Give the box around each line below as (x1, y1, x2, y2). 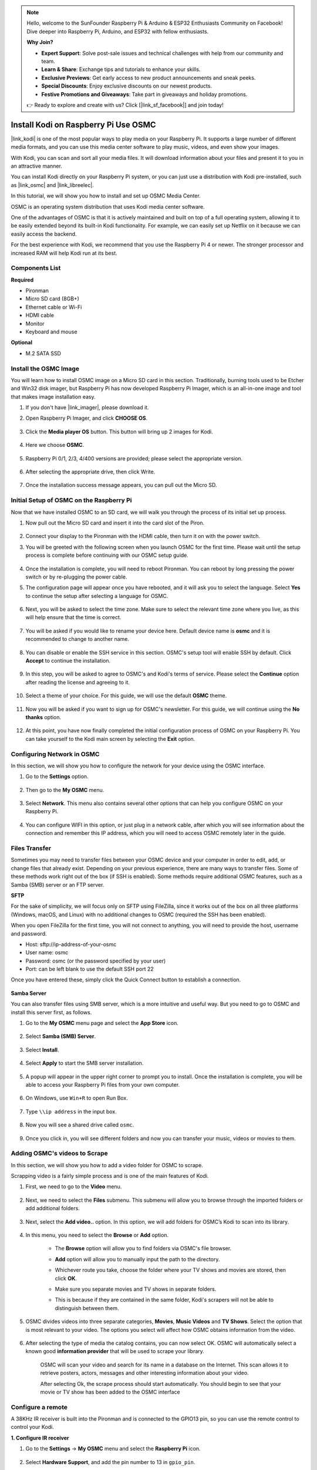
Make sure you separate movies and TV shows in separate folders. (55, 1285, 217, 1292)
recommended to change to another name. (25, 636, 129, 643)
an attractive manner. (11, 162, 63, 169)
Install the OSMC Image (11, 365, 79, 373)
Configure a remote (11, 1403, 68, 1411)
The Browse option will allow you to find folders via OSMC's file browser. (55, 1245, 232, 1252)
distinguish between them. (55, 1304, 120, 1311)
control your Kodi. (11, 1424, 54, 1431)
